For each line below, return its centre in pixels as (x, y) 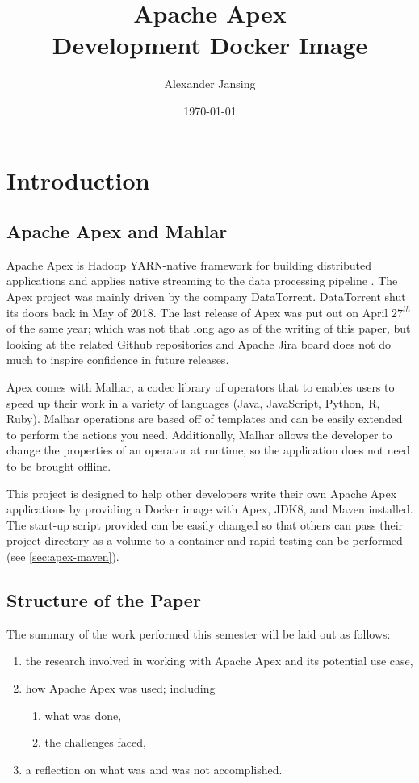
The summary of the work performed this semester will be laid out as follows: (199, 633)
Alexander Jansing (210, 84)
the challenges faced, (95, 742)
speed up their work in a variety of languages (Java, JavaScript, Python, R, (193, 402)
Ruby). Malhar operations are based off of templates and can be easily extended (205, 419)
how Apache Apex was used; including (120, 687)
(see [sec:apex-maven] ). (63, 556)
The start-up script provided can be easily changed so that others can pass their (205, 524)
